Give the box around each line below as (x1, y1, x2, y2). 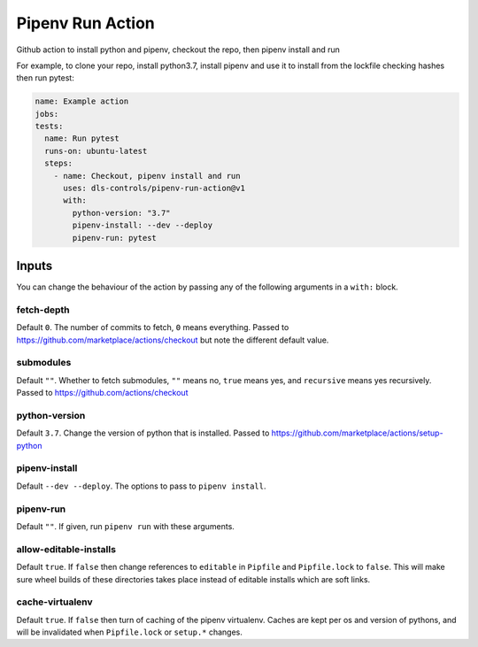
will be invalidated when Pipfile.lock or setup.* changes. (16, 627, 243, 637)
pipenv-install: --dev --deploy (72, 220, 212, 230)
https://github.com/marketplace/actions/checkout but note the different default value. (16, 335, 329, 345)
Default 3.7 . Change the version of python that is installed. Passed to (16, 427, 270, 438)
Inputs (16, 258, 53, 273)
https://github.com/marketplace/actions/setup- (271, 427, 443, 438)
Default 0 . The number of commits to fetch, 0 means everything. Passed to (16, 322, 289, 333)
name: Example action (35, 96, 129, 106)
